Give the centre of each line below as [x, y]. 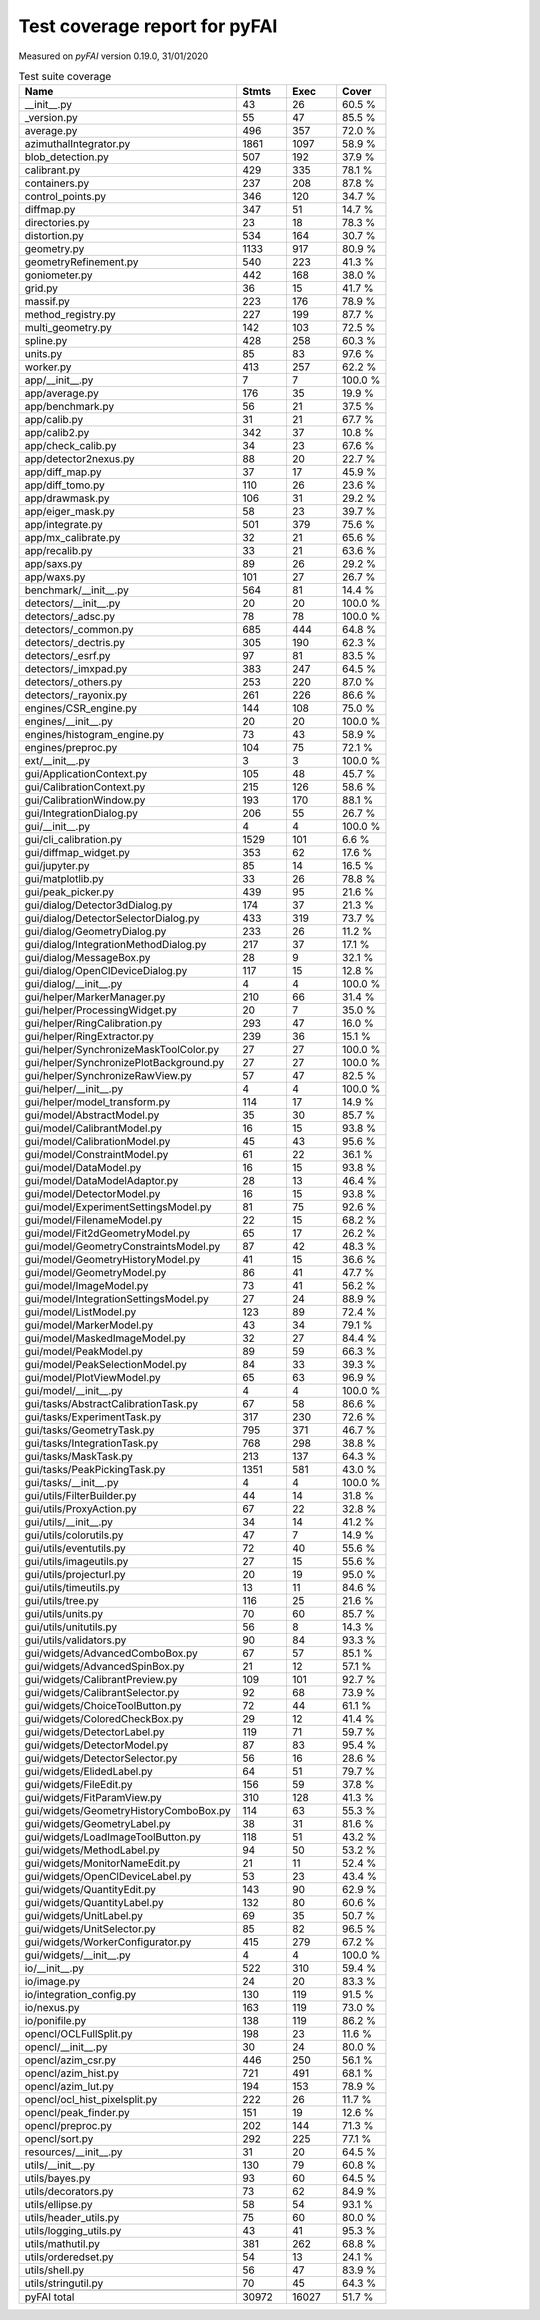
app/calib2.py [57, 433]
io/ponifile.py [55, 2021]
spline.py [46, 341]
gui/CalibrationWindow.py [85, 800]
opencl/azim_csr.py [70, 2060]
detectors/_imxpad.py [76, 669]
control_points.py [65, 197]
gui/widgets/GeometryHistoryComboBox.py [127, 1811]
